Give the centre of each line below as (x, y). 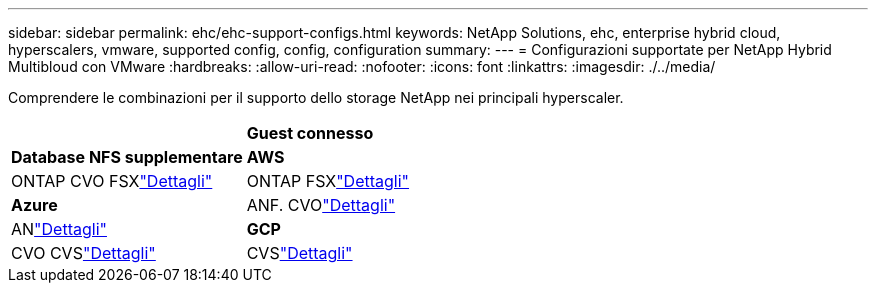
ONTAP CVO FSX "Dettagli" (112, 181)
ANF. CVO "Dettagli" (321, 205)
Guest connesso (310, 133)
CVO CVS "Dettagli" (83, 253)
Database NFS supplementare (127, 157)
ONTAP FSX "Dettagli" (328, 181)
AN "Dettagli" (59, 229)
